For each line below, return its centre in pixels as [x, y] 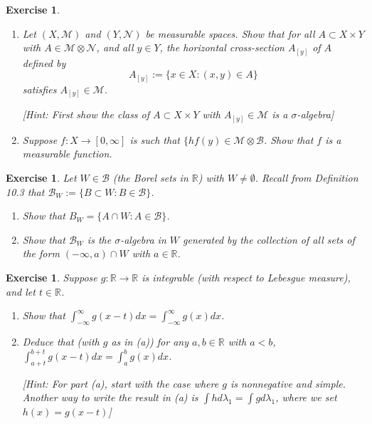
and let [21, 291]
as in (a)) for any [150, 341]
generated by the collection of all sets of [269, 239]
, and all [115, 47]
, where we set [306, 397]
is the [99, 239]
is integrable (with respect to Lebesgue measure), [246, 277]
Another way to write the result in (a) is [110, 397]
